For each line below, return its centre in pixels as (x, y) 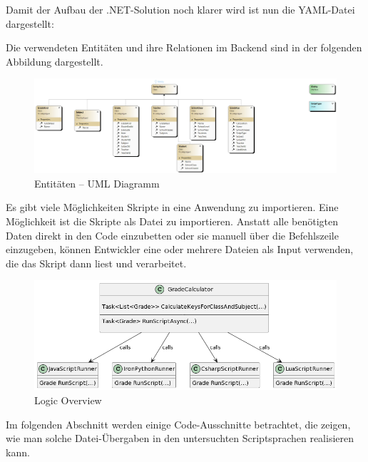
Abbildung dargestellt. (55, 61)
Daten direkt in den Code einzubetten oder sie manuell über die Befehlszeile (172, 235)
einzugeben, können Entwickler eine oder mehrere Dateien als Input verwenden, (180, 249)
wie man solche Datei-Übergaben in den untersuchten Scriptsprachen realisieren (180, 438)
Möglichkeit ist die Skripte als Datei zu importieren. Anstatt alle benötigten (172, 221)
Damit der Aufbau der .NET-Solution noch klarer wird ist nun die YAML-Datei (180, 9)
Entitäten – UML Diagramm (97, 183)
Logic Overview (68, 400)
